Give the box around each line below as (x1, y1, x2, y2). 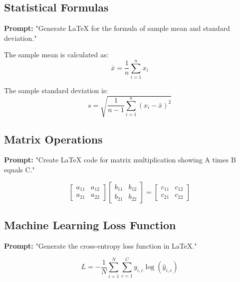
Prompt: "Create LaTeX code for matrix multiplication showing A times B (4, 154, 236, 165)
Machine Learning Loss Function (4, 217, 176, 233)
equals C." (4, 164, 35, 175)
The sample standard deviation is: (4, 85, 108, 96)
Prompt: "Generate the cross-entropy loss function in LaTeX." (4, 240, 197, 251)
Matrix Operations (4, 131, 103, 146)
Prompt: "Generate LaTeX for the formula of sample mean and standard (4, 23, 230, 33)
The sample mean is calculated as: (4, 49, 109, 60)
